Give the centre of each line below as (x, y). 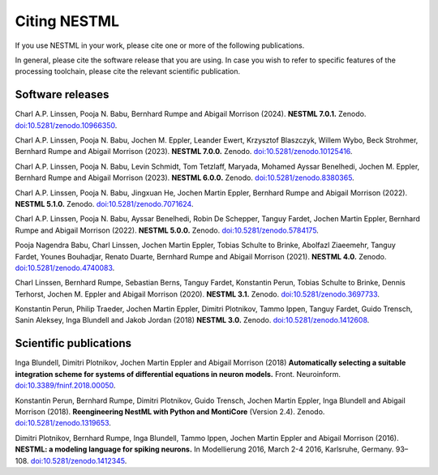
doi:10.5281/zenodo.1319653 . (63, 423)
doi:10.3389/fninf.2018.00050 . (65, 386)
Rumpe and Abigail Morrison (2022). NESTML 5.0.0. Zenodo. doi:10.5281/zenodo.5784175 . (167, 230)
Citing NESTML (67, 21)
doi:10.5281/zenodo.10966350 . (66, 125)
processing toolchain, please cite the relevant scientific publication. (128, 71)
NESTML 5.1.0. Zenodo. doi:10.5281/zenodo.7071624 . (104, 203)
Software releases (62, 94)
